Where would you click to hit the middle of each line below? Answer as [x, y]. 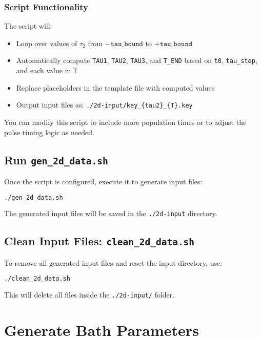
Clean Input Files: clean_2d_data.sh [99, 241]
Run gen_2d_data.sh [56, 160]
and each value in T [47, 70]
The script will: [28, 26]
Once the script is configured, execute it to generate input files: [103, 181]
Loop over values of [47, 43]
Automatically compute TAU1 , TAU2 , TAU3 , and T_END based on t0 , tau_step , [137, 60]
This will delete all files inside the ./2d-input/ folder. [89, 295]
